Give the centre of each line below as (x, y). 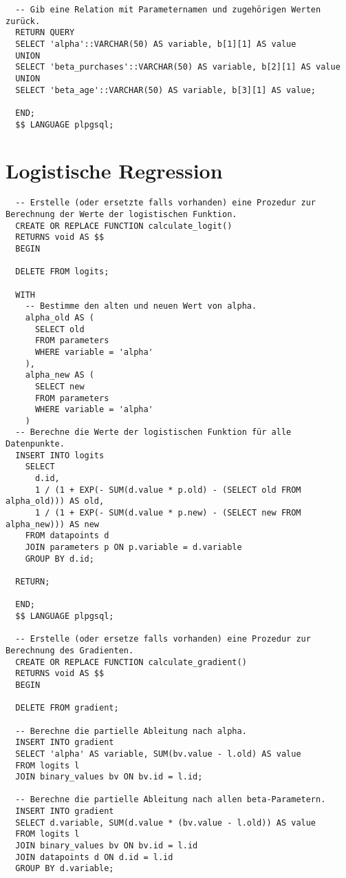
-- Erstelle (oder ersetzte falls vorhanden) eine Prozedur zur (166, 203)
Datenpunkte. (35, 444)
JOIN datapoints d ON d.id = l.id (94, 857)
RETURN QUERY (45, 33)
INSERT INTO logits (60, 455)
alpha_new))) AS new (53, 524)
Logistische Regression (114, 171)
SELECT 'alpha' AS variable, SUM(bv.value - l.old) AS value (158, 754)
